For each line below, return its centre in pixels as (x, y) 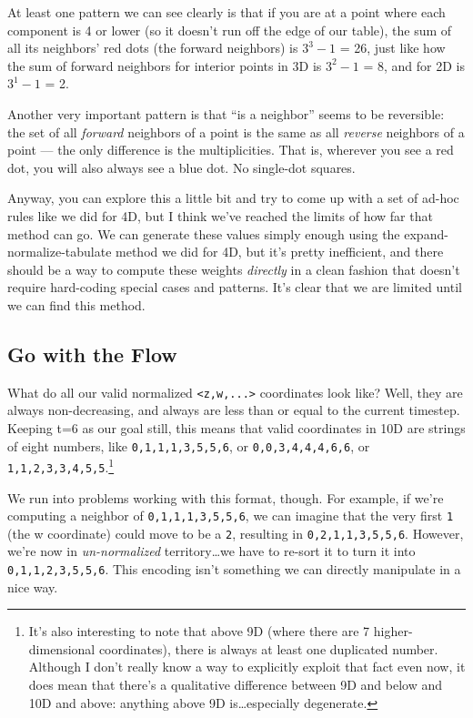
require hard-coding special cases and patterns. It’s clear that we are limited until (235, 287)
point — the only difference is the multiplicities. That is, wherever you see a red (231, 150)
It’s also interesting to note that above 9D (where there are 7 (199, 631)
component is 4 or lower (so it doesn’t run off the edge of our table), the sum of (230, 30)
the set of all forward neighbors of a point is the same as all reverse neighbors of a (236, 131)
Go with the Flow (92, 354)
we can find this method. (76, 304)
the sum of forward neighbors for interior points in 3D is (165, 65)
